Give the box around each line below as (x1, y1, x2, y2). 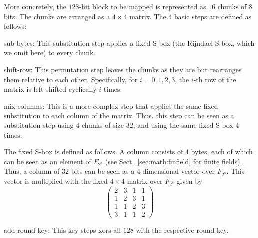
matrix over (127, 176, 163, 186)
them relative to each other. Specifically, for (4, 74, 138, 84)
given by (176, 176, 202, 186)
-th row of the (193, 74, 236, 84)
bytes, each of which (191, 146, 253, 157)
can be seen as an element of (4, 156, 91, 166)
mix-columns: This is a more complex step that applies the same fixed (4, 100, 218, 111)
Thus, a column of (4, 166, 60, 176)
